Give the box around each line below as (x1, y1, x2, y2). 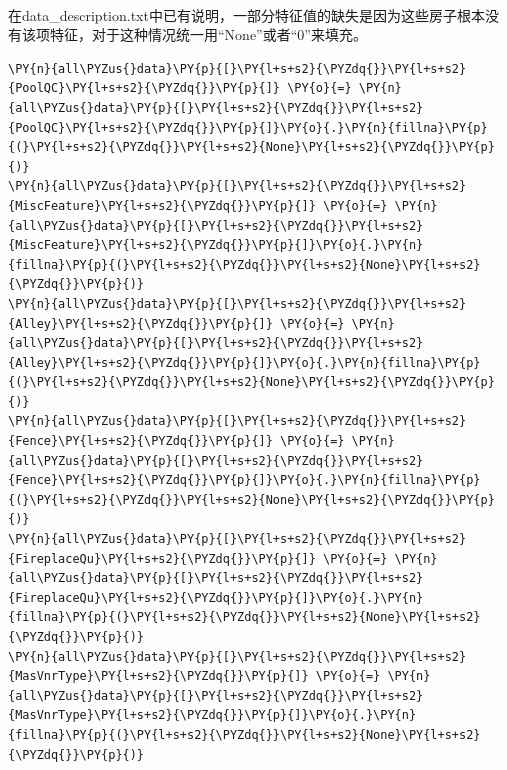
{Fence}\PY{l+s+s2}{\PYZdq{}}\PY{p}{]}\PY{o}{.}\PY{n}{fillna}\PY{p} (8, 473, 481, 488)
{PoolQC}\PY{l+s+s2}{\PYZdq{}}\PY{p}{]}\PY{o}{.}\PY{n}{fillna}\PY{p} (8, 120, 488, 135)
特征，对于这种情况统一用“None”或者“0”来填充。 (49, 24, 367, 45)
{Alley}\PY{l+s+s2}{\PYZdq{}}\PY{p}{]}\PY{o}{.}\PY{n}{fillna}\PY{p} (8, 355, 481, 370)
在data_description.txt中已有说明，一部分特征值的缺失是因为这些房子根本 (8, 4, 485, 25)
